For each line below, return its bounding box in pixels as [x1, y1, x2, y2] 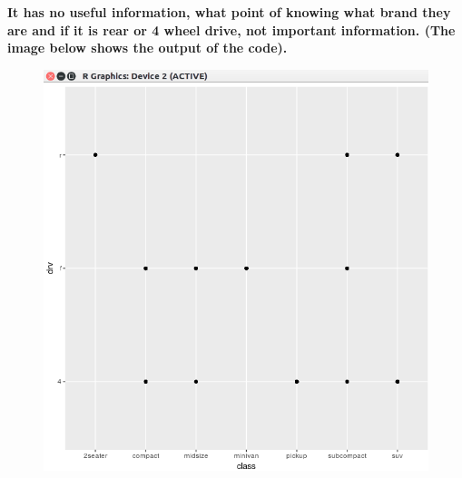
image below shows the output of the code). [7, 38, 288, 57]
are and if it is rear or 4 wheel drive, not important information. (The [7, 20, 456, 39]
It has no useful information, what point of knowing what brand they [7, 3, 451, 21]
